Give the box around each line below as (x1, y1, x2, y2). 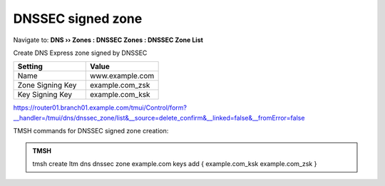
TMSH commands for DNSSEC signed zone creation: (13, 127, 169, 135)
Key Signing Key (17, 90, 73, 100)
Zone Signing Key (17, 81, 77, 91)
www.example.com (89, 71, 155, 81)
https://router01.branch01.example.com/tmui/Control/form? (13, 103, 187, 112)
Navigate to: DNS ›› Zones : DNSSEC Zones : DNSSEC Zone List (13, 36, 203, 44)
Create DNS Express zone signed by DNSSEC (13, 48, 148, 57)
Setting (17, 61, 43, 71)
